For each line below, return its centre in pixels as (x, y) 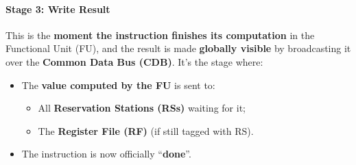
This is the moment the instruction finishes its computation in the (160, 35)
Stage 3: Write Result (58, 9)
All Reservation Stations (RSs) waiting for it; (142, 108)
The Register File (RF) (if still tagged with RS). (146, 130)
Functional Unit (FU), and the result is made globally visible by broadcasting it (178, 48)
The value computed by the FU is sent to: (118, 85)
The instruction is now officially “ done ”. (106, 154)
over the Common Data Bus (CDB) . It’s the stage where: (134, 61)
